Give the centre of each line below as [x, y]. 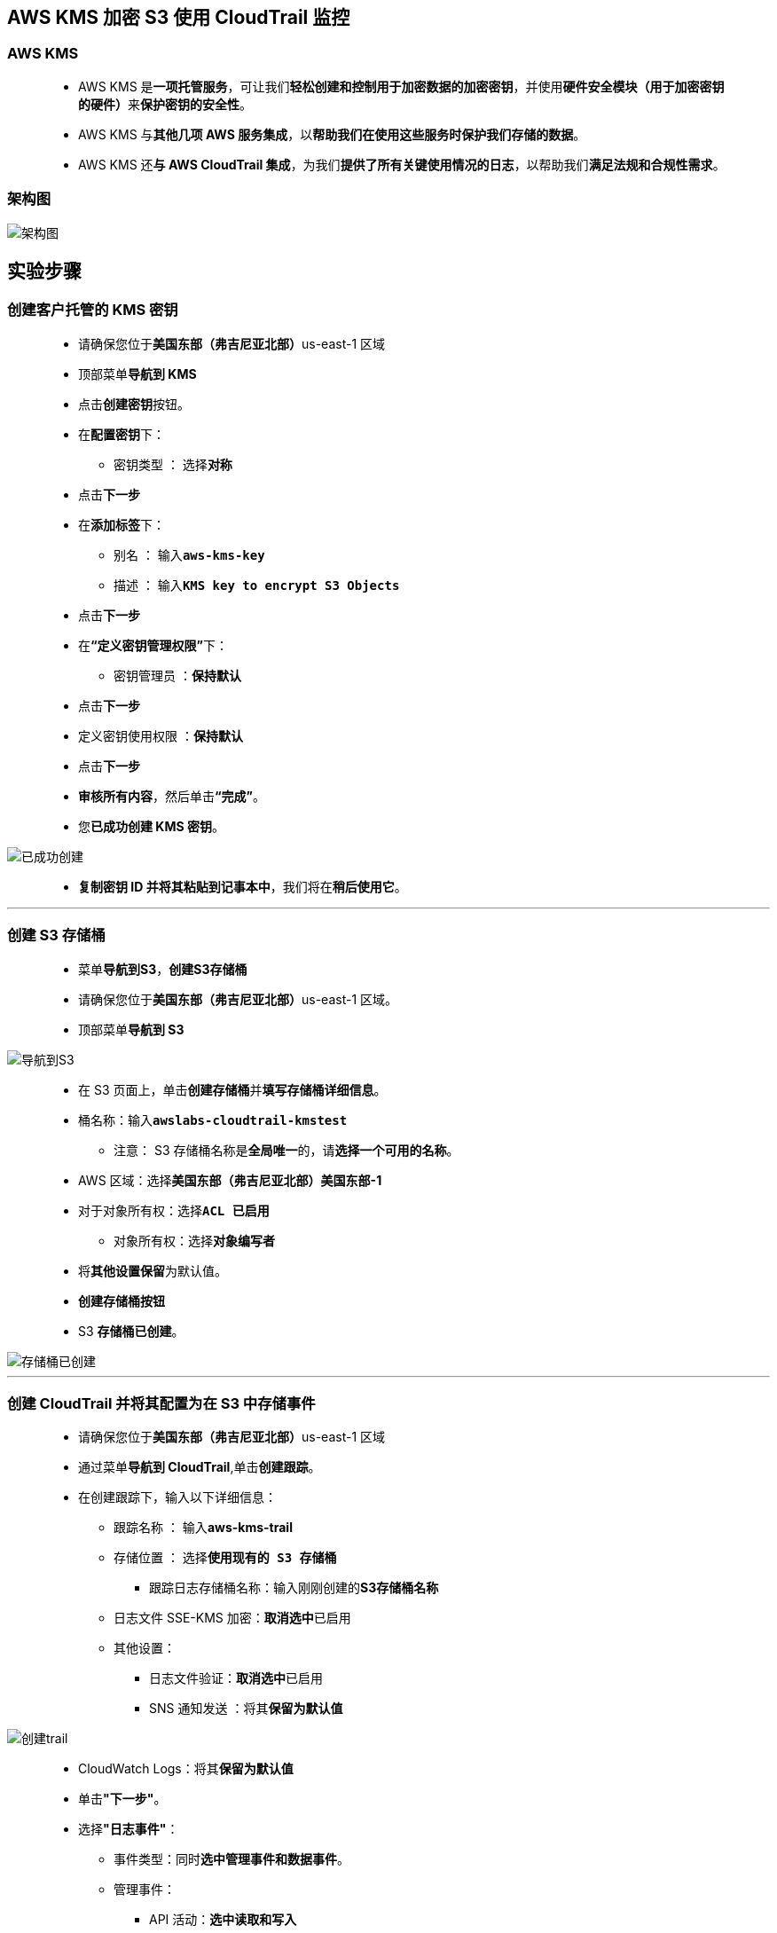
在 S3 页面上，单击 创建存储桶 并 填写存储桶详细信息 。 [232, 1089]
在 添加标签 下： [122, 524]
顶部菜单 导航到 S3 [131, 1029]
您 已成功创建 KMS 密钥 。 [151, 826]
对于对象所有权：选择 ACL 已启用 [174, 1210]
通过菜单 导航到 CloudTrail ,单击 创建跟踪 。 [200, 1467]
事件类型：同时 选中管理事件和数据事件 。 [232, 1859]
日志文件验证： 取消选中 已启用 [236, 1678]
